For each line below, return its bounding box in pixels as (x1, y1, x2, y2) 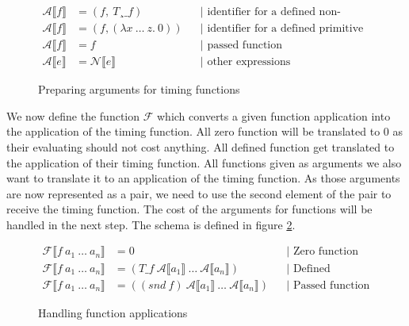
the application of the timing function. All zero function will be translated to (6, 123, 380, 140)
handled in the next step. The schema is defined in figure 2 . (6, 216, 296, 232)
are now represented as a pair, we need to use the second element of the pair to (6, 185, 392, 201)
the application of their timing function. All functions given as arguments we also (6, 154, 402, 171)
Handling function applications (38, 304, 188, 320)
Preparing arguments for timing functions (38, 81, 240, 98)
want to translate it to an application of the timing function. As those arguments (6, 170, 400, 186)
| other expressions (200, 56, 291, 68)
